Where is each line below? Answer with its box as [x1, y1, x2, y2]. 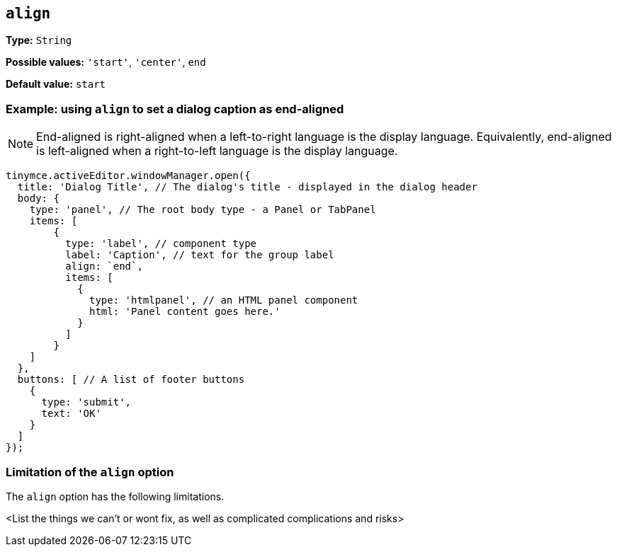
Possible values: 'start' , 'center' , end [6, 56, 206, 69]
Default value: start [6, 78, 106, 91]
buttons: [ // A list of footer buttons [17, 374, 245, 386]
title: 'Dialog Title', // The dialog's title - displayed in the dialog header [17, 181, 477, 193]
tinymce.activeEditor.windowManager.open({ [6, 170, 251, 182]
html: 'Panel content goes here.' [89, 306, 281, 318]
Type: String [6, 34, 72, 47]
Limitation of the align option [6, 464, 174, 479]
